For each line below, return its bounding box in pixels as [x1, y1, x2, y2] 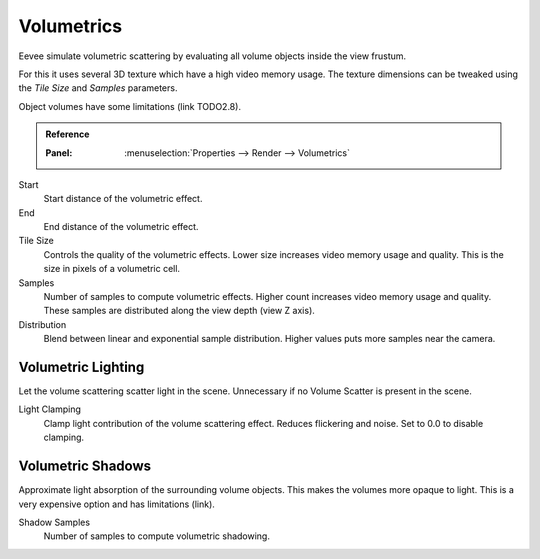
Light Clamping [18, 403, 82, 415]
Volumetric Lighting [18, 359, 145, 375]
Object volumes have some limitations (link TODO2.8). [18, 100, 242, 112]
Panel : [45, 146, 73, 159]
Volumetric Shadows [18, 458, 152, 475]
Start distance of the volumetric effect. [43, 193, 203, 205]
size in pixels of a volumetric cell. [43, 263, 180, 275]
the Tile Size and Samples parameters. [18, 82, 178, 94]
